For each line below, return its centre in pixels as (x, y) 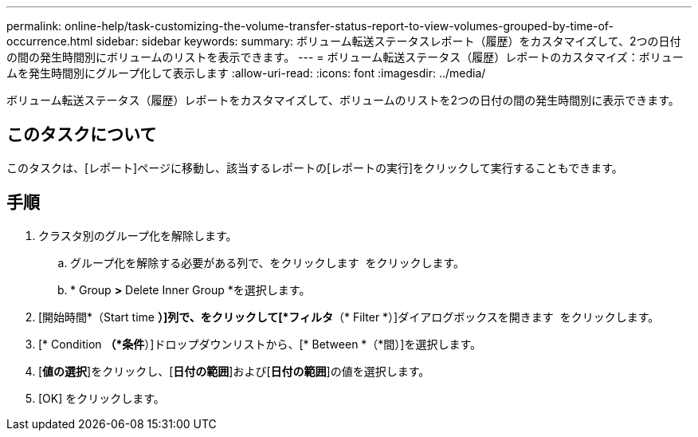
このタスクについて (82, 135)
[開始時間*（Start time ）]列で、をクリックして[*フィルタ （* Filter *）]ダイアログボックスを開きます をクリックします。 (349, 317)
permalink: (34, 26)
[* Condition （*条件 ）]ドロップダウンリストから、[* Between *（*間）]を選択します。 (260, 344)
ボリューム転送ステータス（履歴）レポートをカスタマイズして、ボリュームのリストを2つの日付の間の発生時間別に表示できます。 (343, 100)
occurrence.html (50, 41)
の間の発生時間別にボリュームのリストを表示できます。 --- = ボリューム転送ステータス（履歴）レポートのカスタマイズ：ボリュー (345, 57)
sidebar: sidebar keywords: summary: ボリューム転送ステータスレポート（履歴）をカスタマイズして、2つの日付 (388, 41)
